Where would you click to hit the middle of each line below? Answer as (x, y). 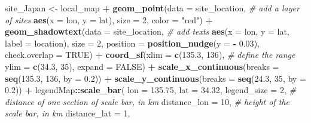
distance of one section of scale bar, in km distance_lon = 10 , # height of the (147, 101)
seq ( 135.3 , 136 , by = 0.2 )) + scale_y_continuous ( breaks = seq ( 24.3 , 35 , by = (155, 78)
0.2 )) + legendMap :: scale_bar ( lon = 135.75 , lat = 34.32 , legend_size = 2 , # (150, 90)
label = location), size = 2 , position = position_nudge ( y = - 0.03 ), (132, 43)
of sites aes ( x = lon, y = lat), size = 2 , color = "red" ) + (109, 19)
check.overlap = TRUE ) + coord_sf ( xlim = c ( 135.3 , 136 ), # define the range (150, 55)
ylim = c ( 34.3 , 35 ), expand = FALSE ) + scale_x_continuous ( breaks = (142, 66)
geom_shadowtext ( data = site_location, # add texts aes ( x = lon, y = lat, (147, 31)
